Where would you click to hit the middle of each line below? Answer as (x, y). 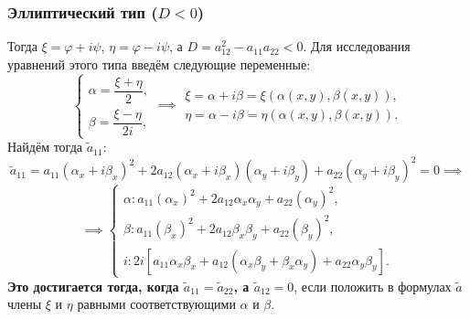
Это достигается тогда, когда (93, 286)
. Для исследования (357, 46)
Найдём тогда (45, 147)
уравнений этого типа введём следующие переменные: (159, 64)
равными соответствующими (156, 304)
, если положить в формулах (373, 286)
